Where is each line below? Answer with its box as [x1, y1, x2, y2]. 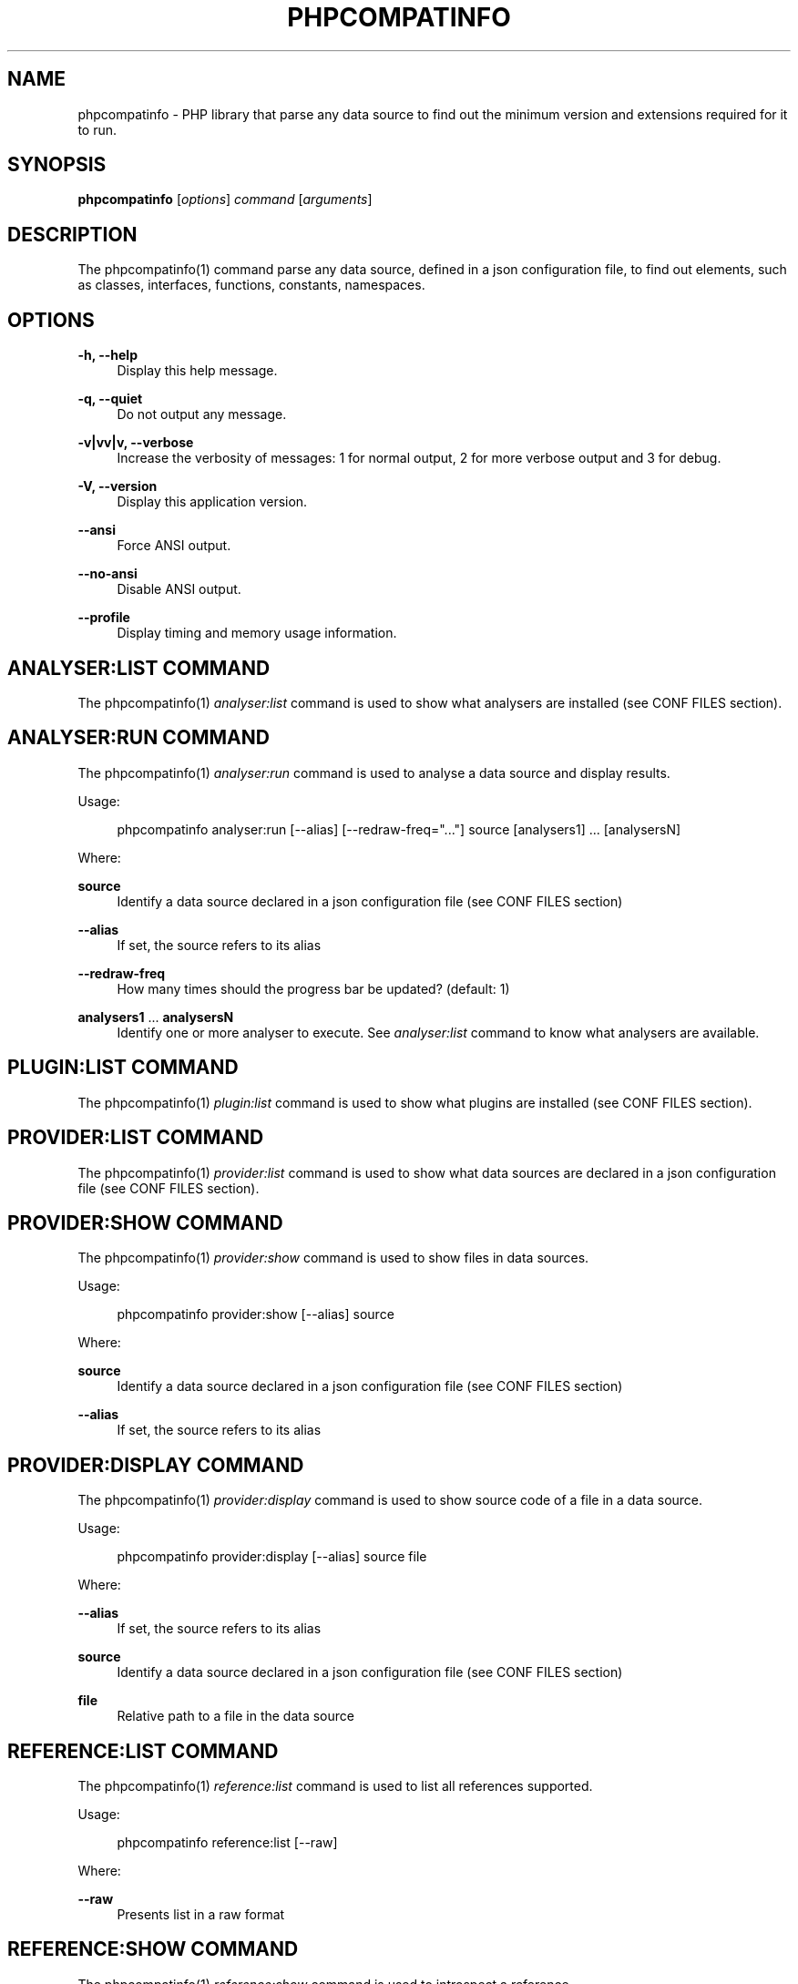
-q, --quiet [77, 391, 143, 407]
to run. [77, 121, 118, 138]
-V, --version [77, 478, 158, 495]
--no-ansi [77, 566, 138, 582]
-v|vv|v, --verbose [77, 435, 194, 451]
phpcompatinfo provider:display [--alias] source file [117, 1549, 427, 1565]
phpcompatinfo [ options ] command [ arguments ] [77, 191, 373, 208]
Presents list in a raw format [117, 1907, 285, 1923]
